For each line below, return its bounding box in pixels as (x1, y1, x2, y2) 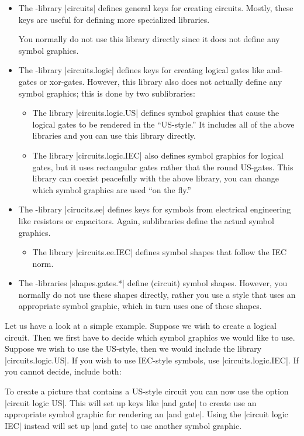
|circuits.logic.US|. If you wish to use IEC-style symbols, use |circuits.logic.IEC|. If (5, 353, 299, 366)
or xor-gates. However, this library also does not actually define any (39, 75, 282, 87)
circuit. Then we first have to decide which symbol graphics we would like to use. (5, 331, 295, 343)
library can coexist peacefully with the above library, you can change (32, 172, 279, 184)
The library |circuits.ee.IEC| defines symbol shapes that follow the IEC (32, 246, 287, 258)
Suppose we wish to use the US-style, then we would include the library (5, 342, 262, 355)
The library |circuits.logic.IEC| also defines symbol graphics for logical (32, 149, 284, 161)
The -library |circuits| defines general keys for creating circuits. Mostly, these (18, 2, 293, 13)
